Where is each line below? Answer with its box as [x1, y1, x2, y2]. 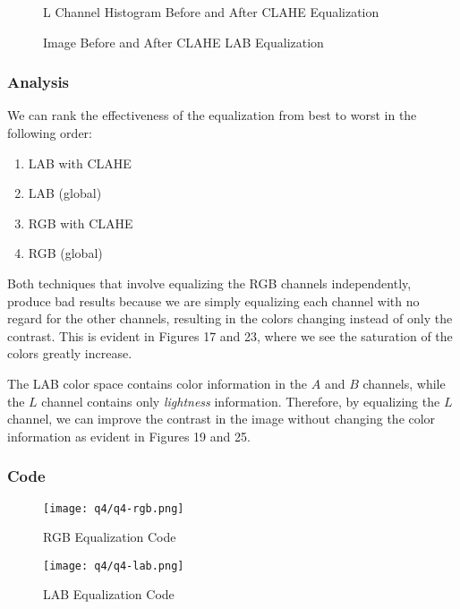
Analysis [7, 71, 70, 93]
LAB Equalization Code [43, 585, 175, 604]
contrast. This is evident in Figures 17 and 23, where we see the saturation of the [7, 326, 453, 345]
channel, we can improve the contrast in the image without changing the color [7, 409, 436, 428]
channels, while [362, 373, 446, 392]
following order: [7, 124, 92, 142]
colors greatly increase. [7, 344, 132, 363]
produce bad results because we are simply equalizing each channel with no [7, 291, 420, 310]
